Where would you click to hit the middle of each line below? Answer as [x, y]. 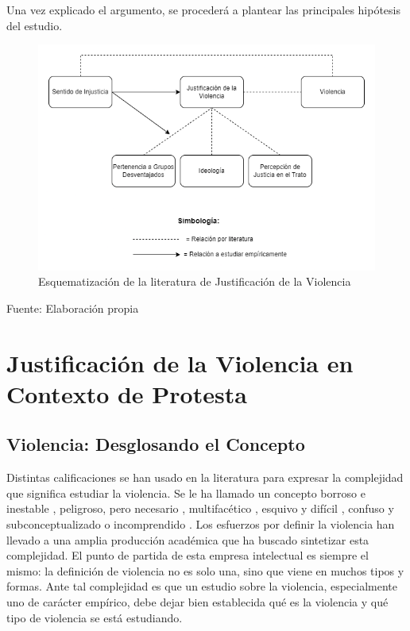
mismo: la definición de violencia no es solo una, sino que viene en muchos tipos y [205, 570]
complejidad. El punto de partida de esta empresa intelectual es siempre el [188, 555]
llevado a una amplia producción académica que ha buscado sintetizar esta [188, 539]
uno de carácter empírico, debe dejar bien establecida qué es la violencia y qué [197, 601]
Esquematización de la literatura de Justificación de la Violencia [195, 281]
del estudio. [35, 25]
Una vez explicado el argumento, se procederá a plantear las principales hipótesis [204, 10]
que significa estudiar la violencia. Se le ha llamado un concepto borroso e [186, 492]
